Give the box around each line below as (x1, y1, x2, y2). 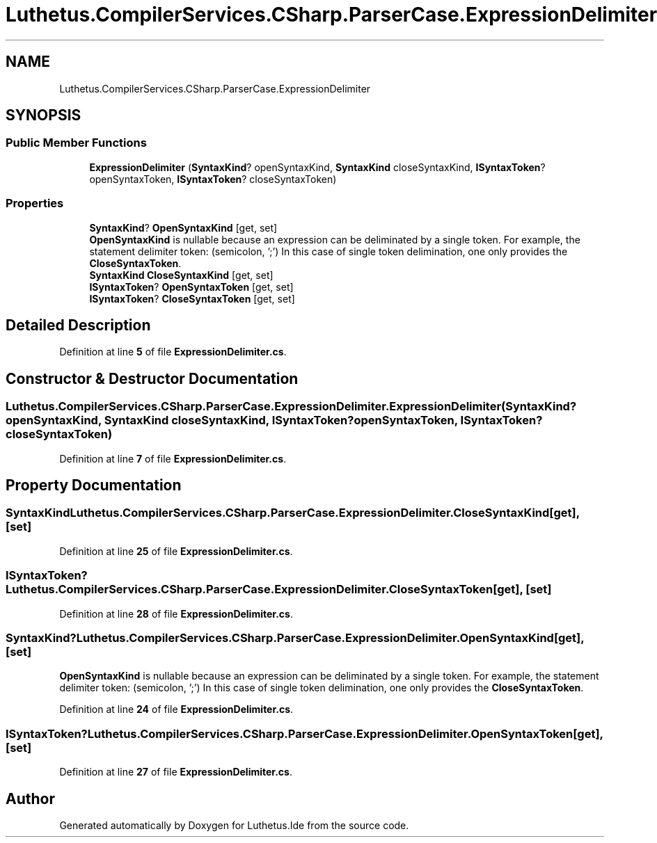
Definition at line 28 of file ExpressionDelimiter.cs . (59, 607, 293, 620)
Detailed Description (6, 316, 151, 334)
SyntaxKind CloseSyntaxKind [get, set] (89, 268, 274, 281)
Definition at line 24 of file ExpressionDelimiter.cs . (59, 703, 294, 716)
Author (6, 789, 55, 808)
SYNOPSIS (6, 106, 81, 125)
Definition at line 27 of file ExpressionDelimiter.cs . (59, 766, 292, 778)
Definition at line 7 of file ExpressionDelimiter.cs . (59, 452, 287, 465)
